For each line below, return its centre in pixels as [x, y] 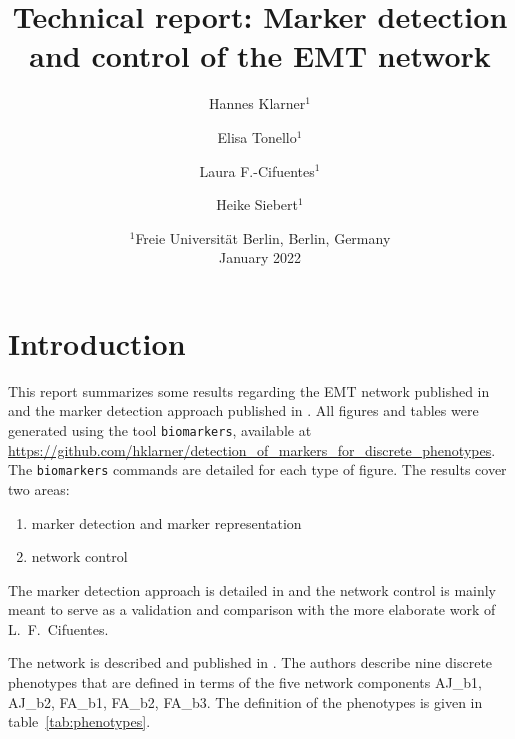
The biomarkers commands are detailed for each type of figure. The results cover [257, 469]
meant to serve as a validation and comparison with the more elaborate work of [252, 609]
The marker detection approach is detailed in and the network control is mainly [252, 589]
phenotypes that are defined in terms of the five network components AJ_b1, [245, 682]
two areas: [39, 488]
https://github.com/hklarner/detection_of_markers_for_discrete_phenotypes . [252, 449]
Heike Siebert [257, 204]
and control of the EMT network [260, 55]
